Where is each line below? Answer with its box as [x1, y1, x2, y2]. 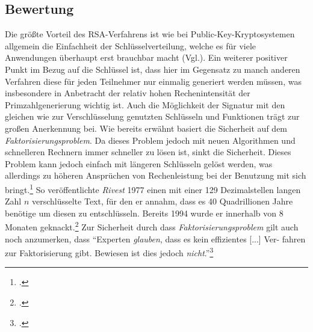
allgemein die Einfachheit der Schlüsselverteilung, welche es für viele [5, 39, 256, 52]
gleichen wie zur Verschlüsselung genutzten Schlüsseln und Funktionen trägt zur [5, 110, 300, 123]
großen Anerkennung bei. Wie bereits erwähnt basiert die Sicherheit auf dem [5, 121, 288, 134]
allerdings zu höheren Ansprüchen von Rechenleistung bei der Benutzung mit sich [5, 169, 306, 182]
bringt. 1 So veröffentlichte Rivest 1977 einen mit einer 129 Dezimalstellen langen [5, 181, 301, 195]
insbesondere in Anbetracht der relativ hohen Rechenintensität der [5, 87, 250, 99]
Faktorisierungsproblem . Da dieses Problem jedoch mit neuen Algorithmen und [5, 134, 296, 146]
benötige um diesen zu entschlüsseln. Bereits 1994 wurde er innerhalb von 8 [5, 206, 284, 219]
